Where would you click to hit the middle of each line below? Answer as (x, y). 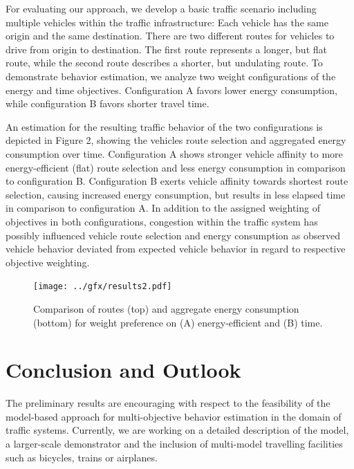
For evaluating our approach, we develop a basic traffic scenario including (161, 8)
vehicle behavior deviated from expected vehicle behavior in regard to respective (176, 249)
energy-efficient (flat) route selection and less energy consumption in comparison (176, 167)
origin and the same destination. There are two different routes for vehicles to (170, 36)
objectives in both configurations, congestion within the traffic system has (162, 221)
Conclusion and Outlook (123, 370)
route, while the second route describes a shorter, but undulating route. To (164, 63)
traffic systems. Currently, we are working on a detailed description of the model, (177, 430)
